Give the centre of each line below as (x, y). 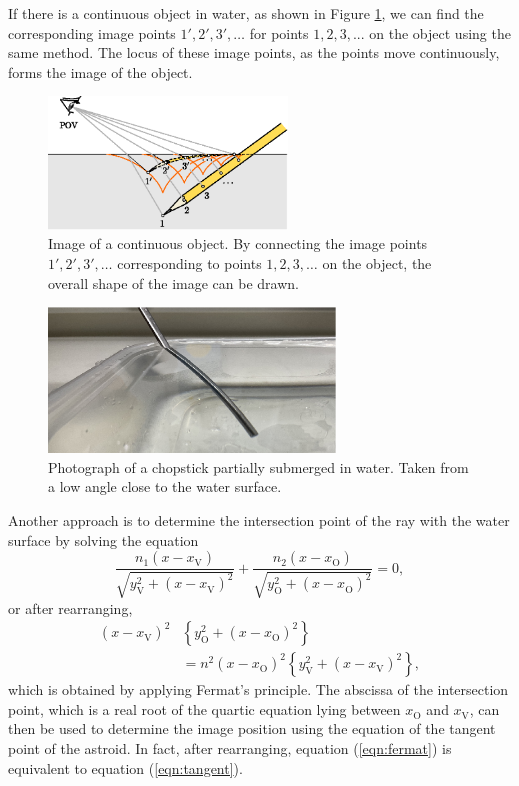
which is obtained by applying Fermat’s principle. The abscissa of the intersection (258, 689)
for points (279, 32)
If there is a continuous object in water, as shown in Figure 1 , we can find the (246, 13)
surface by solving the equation (103, 539)
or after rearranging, (70, 607)
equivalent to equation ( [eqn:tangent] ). (125, 767)
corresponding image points (92, 32)
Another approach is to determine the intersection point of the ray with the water (259, 519)
